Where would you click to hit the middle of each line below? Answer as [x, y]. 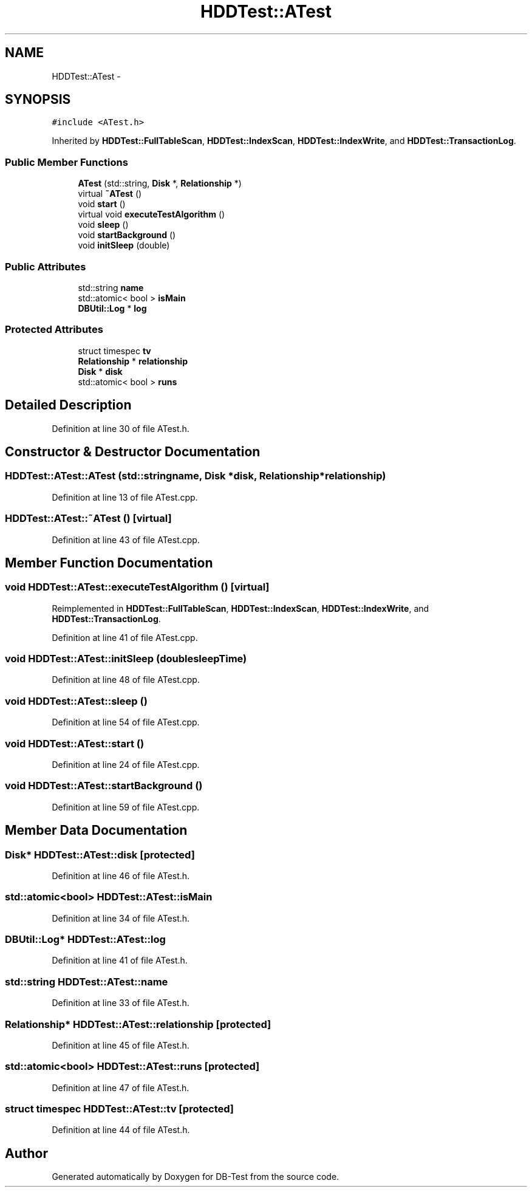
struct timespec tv [114, 351]
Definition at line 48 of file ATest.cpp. [126, 680]
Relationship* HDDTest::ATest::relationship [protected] [138, 1024]
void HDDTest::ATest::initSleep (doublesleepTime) [126, 659]
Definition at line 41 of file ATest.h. [120, 961]
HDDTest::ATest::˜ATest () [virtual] [88, 519]
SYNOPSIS [38, 100]
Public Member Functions [66, 162]
